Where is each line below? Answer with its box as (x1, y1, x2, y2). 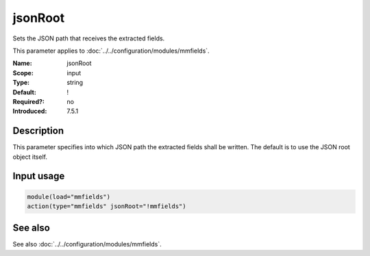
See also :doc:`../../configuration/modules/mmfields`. (12, 240, 162, 248)
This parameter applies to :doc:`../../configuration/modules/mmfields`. (12, 47, 210, 55)
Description (12, 125, 64, 137)
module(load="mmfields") (27, 192, 111, 201)
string (66, 79, 84, 87)
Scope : (12, 68, 34, 77)
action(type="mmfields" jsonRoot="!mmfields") (27, 202, 186, 210)
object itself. (12, 153, 48, 161)
